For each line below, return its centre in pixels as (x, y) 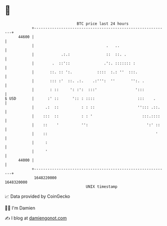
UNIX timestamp (102, 186)
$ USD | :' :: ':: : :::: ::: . (80, 98)
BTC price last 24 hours (103, 24)
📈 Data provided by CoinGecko (37, 196)
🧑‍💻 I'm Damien (20, 208)
